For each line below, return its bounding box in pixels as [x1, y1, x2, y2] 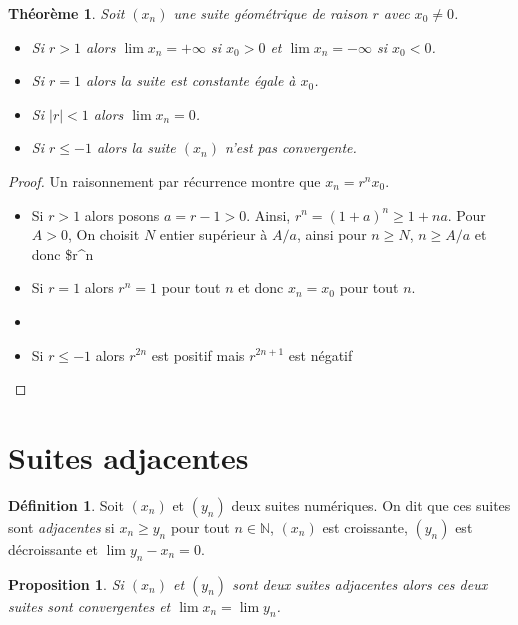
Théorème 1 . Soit [8, 3, 125, 23]
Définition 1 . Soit [8, 494, 124, 515]
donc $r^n [31, 243, 94, 264]
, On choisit [67, 224, 140, 245]
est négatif [288, 344, 353, 365]
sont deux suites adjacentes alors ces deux [232, 573, 488, 594]
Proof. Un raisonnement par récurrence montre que [8, 170, 321, 191]
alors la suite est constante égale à [85, 70, 296, 91]
